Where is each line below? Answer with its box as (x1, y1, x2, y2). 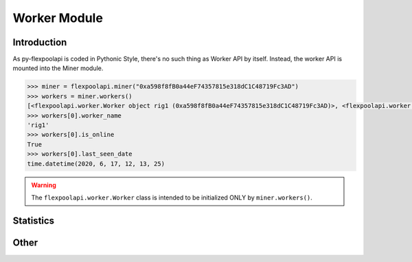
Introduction (12, 36, 67, 48)
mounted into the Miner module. (12, 64, 104, 72)
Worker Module (12, 10, 103, 25)
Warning (31, 181, 56, 189)
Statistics (12, 215, 55, 226)
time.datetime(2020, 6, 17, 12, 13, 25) (27, 160, 165, 168)
